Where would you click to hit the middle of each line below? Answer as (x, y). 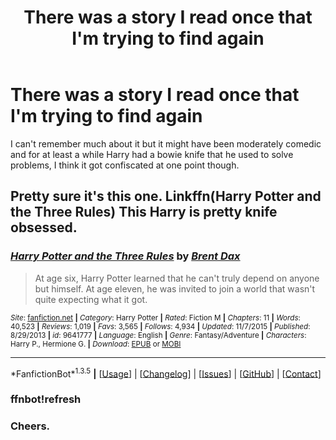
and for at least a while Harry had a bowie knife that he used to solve (152, 154)
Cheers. (30, 426)
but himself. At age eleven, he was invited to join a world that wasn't (175, 288)
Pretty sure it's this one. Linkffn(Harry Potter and (166, 196)
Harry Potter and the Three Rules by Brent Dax (125, 256)
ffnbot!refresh (46, 399)
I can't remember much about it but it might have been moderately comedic (166, 143)
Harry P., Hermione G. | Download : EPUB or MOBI (96, 344)
